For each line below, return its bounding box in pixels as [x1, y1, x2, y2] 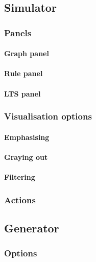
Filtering [4, 172, 35, 182]
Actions [4, 193, 36, 206]
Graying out [4, 151, 48, 162]
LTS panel [4, 88, 41, 99]
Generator [4, 220, 59, 235]
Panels [4, 26, 32, 39]
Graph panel [4, 48, 49, 59]
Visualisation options [4, 110, 92, 123]
